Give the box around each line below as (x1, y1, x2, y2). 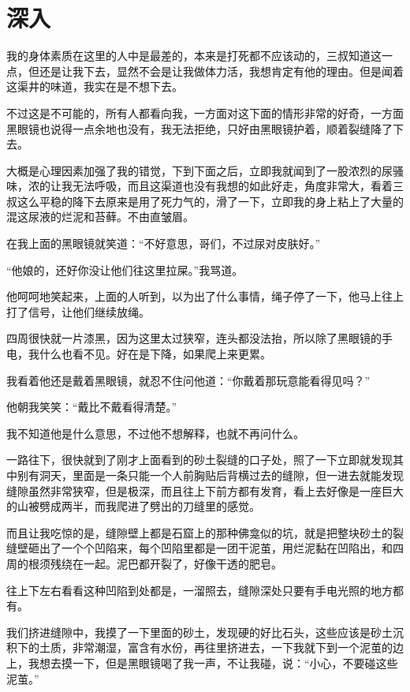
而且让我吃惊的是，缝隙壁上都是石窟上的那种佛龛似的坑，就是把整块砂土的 (6, 524, 393, 541)
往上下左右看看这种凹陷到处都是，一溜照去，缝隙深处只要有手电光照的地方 (6, 582, 393, 598)
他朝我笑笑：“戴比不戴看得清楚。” (6, 398, 177, 415)
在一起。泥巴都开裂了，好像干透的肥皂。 (72, 555, 282, 571)
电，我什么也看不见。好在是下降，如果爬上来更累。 (6, 346, 271, 362)
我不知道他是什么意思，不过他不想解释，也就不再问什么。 (6, 425, 304, 441)
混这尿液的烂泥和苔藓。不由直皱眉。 (6, 208, 194, 225)
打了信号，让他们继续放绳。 (6, 303, 150, 320)
